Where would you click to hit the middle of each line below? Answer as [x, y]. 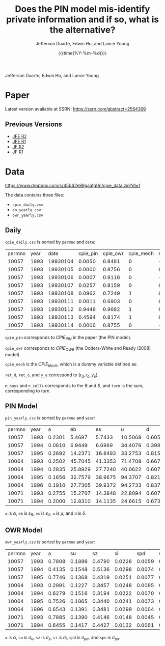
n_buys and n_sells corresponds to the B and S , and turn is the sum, [74, 385]
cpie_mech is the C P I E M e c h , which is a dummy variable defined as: [71, 365]
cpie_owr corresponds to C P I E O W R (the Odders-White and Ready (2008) [78, 349]
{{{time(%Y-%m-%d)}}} [82, 53]
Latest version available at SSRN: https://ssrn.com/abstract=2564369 [76, 109]
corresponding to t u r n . [28, 391]
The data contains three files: [35, 195]
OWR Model [24, 530]
